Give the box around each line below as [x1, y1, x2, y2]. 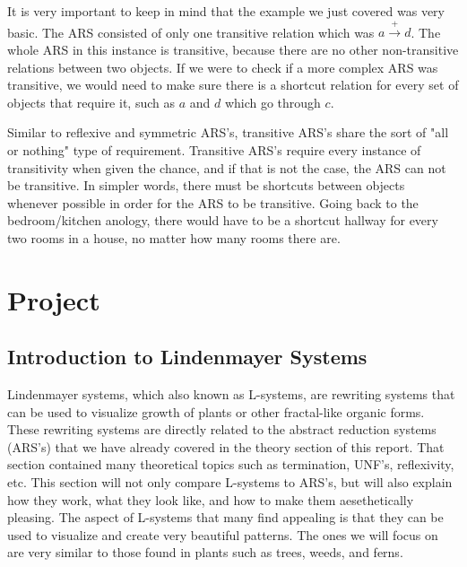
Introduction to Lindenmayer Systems [7, 343, 368, 371]
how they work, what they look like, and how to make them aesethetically [7, 490, 414, 509]
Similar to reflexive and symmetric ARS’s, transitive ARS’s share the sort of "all [7, 123, 449, 142]
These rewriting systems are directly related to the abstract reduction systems [7, 420, 437, 439]
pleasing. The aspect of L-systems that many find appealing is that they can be [7, 508, 444, 527]
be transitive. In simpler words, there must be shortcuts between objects [7, 176, 405, 195]
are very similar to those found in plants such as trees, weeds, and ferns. [7, 543, 403, 562]
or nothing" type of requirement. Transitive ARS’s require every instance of [7, 140, 421, 159]
